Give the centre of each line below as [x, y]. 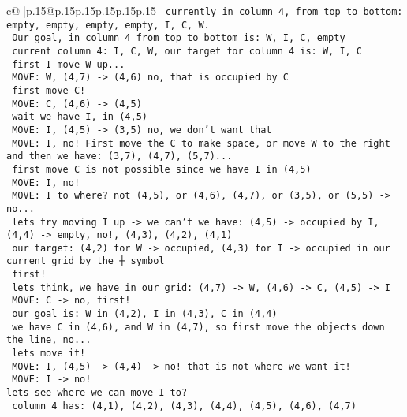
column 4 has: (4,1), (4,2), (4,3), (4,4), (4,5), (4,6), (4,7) [184, 406]
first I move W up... [69, 64]
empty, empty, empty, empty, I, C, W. [108, 25]
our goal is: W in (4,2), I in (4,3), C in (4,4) [145, 314]
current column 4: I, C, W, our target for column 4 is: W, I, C [187, 51]
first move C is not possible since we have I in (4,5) [162, 169]
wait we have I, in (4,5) [80, 117]
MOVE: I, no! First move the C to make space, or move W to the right [201, 143]
